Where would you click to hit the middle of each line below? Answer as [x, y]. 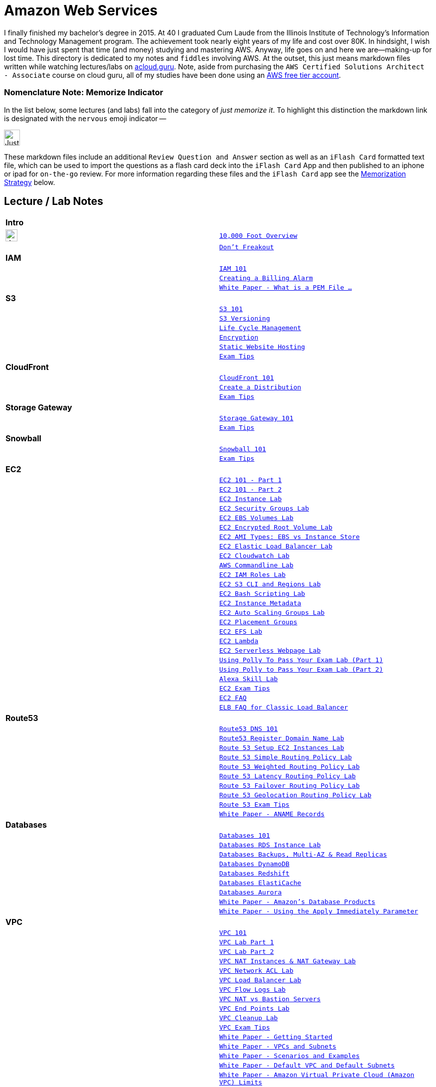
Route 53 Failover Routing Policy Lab [290, 786]
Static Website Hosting [262, 347]
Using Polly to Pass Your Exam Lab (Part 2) [301, 670]
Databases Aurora [251, 893]
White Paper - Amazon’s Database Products [297, 902]
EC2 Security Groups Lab [264, 509]
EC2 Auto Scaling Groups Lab [272, 613]
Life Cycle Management [260, 328]
